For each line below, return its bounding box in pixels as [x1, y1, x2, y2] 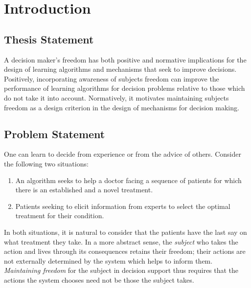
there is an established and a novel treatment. [15, 185, 153, 195]
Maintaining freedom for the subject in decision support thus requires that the [4, 265, 239, 275]
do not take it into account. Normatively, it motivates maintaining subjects [4, 92, 229, 103]
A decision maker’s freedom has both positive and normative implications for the [4, 54, 247, 64]
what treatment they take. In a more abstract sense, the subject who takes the [4, 236, 238, 247]
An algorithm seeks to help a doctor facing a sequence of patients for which [15, 175, 242, 185]
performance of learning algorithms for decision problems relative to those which [4, 83, 245, 93]
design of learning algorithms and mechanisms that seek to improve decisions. [4, 64, 237, 74]
